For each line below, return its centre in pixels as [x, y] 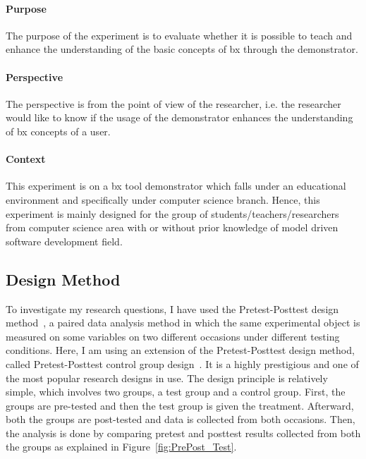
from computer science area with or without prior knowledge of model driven [172, 227]
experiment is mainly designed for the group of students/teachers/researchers [172, 213]
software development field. [64, 241]
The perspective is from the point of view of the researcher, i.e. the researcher [173, 103]
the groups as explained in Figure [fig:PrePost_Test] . [121, 447]
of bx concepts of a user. [58, 131]
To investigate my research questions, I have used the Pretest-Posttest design [172, 308]
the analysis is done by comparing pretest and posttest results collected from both [183, 433]
